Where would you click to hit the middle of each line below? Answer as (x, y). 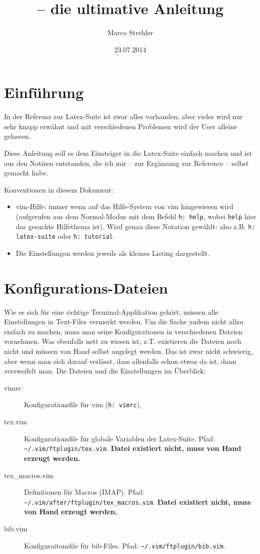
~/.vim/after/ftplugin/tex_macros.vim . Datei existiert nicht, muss (138, 501)
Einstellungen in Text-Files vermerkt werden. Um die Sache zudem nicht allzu (124, 321)
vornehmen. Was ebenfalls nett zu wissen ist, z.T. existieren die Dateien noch (123, 341)
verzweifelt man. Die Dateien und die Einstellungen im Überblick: (105, 371)
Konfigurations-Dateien (86, 287)
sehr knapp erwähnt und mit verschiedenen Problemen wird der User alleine (121, 126)
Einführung (44, 92)
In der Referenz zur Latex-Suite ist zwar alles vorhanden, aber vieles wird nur (123, 116)
